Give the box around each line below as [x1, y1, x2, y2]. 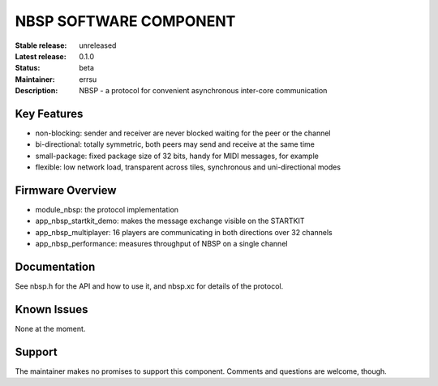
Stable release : [15, 41, 67, 50]
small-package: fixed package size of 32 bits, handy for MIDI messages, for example [35, 151, 320, 161]
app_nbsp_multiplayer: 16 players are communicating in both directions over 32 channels [35, 227, 333, 237]
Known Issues [15, 302, 88, 316]
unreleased [79, 41, 117, 50]
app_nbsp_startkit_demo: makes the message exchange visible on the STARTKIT [35, 216, 305, 226]
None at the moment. [15, 324, 86, 334]
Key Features [15, 106, 84, 121]
